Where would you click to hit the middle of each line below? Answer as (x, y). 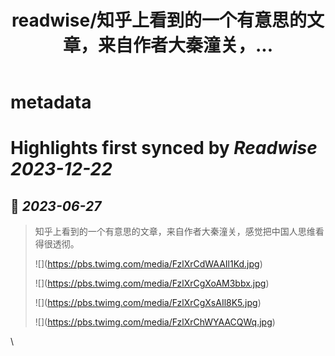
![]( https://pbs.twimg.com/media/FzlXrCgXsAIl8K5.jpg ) (148, 303)
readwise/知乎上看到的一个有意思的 (159, 20)
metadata (51, 102)
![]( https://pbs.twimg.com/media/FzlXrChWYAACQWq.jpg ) (155, 322)
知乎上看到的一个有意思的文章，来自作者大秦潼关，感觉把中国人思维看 (179, 232)
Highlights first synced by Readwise (164, 148)
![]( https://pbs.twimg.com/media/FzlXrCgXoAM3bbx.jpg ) (152, 283)
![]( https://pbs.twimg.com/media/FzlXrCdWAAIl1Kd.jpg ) (148, 264)
